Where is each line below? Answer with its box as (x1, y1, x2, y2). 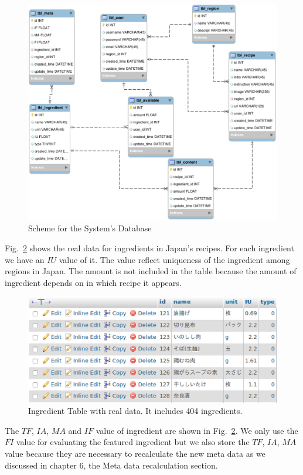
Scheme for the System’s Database (28, 222, 152, 234)
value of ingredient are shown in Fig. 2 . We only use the (96, 424, 298, 436)
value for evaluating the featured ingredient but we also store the (16, 436, 250, 448)
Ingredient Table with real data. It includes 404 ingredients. (28, 405, 243, 417)
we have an (5, 253, 45, 265)
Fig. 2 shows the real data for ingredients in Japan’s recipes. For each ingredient (5, 242, 294, 254)
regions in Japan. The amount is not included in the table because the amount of (5, 265, 297, 277)
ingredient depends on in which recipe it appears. (5, 276, 182, 288)
